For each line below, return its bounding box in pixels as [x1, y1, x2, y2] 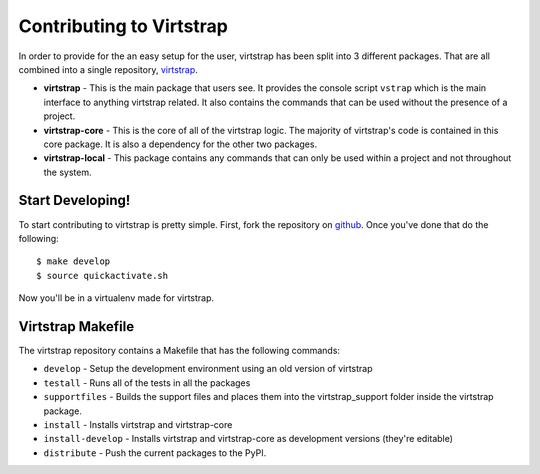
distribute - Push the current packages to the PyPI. [43, 446, 267, 459]
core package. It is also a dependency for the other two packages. [43, 138, 318, 150]
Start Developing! [18, 192, 131, 209]
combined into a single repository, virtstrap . [18, 63, 199, 75]
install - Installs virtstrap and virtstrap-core [43, 419, 233, 430]
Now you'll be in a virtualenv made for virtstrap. [18, 292, 215, 304]
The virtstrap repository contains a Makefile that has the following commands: [18, 345, 340, 357]
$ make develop [36, 256, 111, 267]
